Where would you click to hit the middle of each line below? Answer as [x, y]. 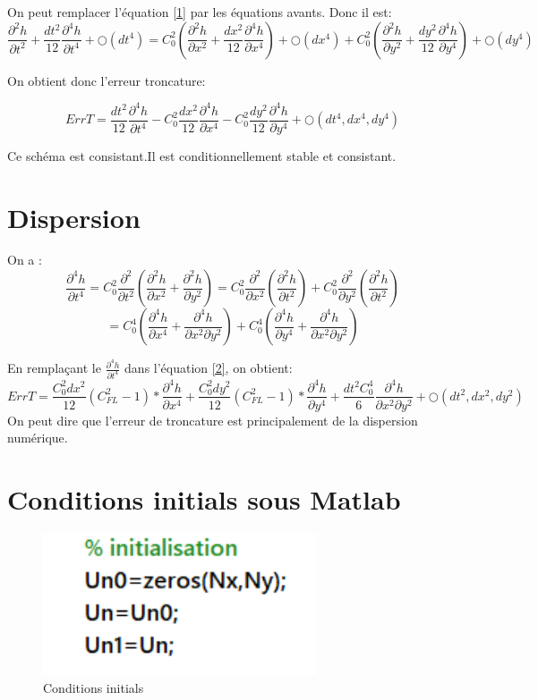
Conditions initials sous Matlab [204, 498]
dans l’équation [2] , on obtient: [209, 368]
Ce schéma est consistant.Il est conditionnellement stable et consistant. [202, 155]
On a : [25, 260]
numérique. [38, 438]
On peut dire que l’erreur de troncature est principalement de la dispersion [213, 420]
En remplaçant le [54, 368]
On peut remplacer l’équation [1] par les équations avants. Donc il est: [200, 12]
